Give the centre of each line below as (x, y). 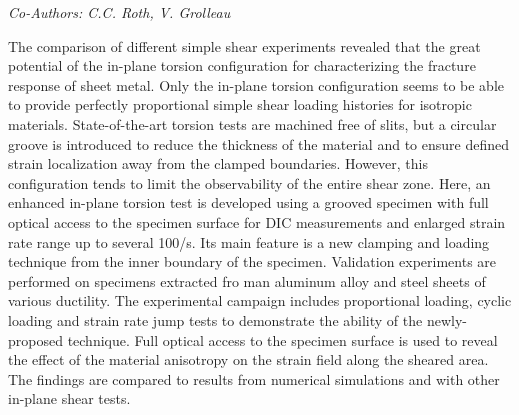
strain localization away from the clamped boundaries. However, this (218, 163)
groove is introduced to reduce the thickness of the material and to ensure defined (258, 143)
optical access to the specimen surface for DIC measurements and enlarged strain (257, 221)
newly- (446, 319)
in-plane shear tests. (69, 398)
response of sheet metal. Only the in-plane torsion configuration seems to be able (256, 84)
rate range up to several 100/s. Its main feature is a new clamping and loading (249, 241)
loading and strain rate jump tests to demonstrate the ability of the (215, 319)
